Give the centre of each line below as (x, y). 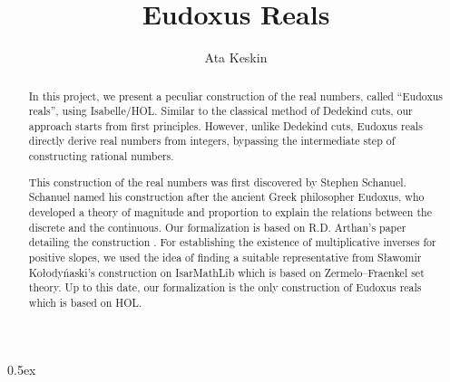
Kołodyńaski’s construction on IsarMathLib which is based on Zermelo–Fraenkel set (226, 272)
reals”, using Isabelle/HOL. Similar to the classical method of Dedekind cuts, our (220, 111)
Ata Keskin (236, 57)
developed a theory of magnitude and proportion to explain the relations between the (230, 212)
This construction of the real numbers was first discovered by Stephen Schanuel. (217, 181)
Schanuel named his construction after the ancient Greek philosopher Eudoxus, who (226, 197)
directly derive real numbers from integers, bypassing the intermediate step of (212, 141)
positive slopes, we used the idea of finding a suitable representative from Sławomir (225, 257)
